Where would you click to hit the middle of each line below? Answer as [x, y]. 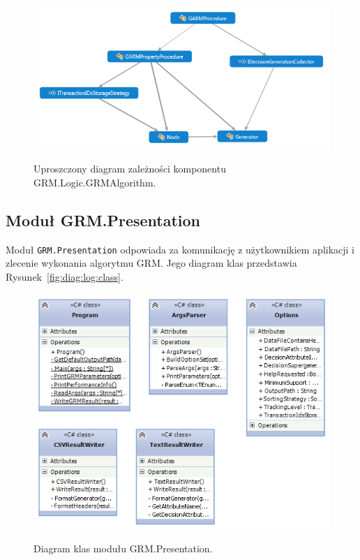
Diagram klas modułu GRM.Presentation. [123, 548]
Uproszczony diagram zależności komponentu [130, 169]
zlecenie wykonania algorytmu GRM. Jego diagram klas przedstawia [151, 263]
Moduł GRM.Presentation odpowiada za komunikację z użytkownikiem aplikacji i [180, 249]
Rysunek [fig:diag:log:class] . [65, 277]
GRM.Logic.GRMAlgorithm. [95, 182]
